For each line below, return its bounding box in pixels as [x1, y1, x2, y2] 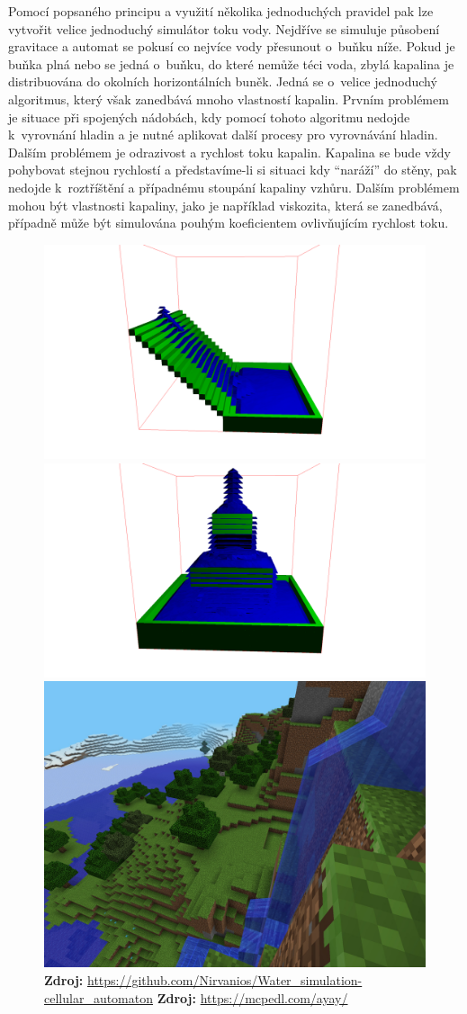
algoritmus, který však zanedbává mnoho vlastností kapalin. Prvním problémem [8, 89, 449, 108]
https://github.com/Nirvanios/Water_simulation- [86, 971, 363, 990]
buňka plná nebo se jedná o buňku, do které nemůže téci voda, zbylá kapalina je [8, 54, 454, 73]
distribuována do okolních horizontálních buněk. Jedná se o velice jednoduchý [8, 72, 437, 91]
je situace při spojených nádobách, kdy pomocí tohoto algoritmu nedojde [8, 107, 410, 126]
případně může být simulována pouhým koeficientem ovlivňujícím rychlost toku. [8, 213, 449, 232]
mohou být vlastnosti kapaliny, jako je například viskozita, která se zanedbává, [8, 195, 443, 214]
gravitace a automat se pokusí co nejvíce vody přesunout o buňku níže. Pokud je [8, 37, 455, 56]
